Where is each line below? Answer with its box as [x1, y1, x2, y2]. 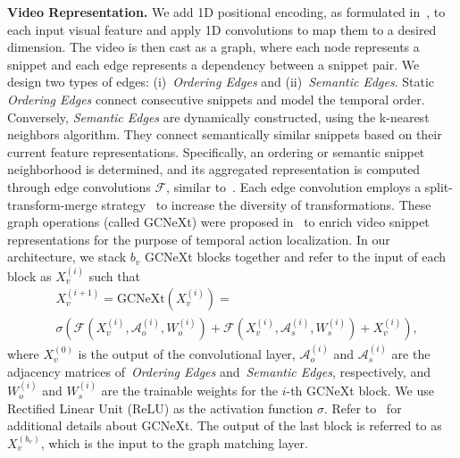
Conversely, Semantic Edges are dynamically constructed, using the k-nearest [7, 107, 430, 126]
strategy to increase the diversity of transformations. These [101, 195, 431, 213]
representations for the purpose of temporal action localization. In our [7, 229, 390, 248]
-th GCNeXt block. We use [286, 381, 434, 400]
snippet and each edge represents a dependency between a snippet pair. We [7, 54, 420, 73]
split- [424, 177, 453, 196]
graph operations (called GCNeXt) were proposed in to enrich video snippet [7, 212, 430, 231]
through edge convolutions [7, 177, 151, 196]
